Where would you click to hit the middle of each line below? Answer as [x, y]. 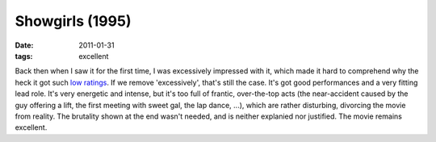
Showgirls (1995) [73, 21]
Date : [24, 45]
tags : [24, 56]
